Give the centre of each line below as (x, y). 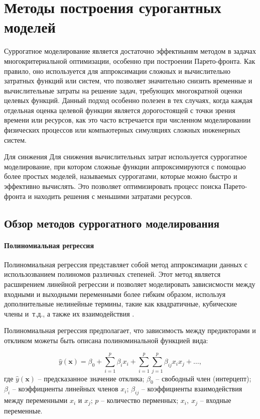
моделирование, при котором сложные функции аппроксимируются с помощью (125, 166)
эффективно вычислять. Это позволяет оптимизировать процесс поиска (113, 186)
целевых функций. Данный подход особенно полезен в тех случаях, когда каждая (128, 100)
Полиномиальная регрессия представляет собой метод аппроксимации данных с (126, 264)
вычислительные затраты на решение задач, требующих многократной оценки (123, 90)
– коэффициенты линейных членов (65, 389)
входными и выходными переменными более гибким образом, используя (115, 294)
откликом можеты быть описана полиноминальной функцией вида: (106, 340)
